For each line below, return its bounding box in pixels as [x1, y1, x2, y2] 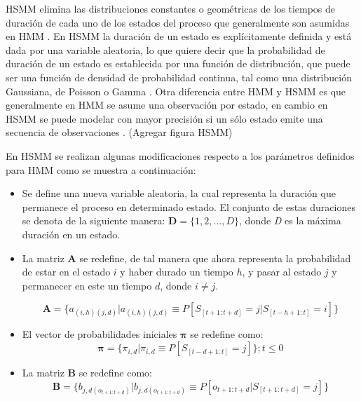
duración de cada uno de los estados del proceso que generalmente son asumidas [6, 15, 350, 29]
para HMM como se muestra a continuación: [6, 162, 196, 177]
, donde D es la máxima [239, 213, 341, 228]
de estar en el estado [22, 264, 111, 279]
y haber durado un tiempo [120, 264, 233, 279]
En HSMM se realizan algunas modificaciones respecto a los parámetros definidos [6, 148, 355, 163]
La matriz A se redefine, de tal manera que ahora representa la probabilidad [22, 250, 351, 265]
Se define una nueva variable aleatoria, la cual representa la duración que [22, 186, 336, 200]
